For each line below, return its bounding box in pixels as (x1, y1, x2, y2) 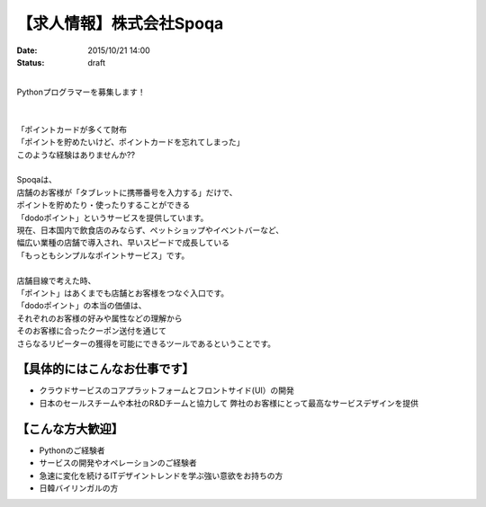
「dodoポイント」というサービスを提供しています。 (16, 212, 209, 223)
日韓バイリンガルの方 (39, 482, 119, 494)
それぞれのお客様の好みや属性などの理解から (16, 313, 183, 324)
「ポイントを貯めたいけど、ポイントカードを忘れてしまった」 (16, 137, 245, 147)
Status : (16, 57, 45, 67)
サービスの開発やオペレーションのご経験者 (39, 458, 197, 468)
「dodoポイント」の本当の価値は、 (16, 300, 147, 311)
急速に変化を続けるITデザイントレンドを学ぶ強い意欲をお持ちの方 (39, 470, 283, 481)
